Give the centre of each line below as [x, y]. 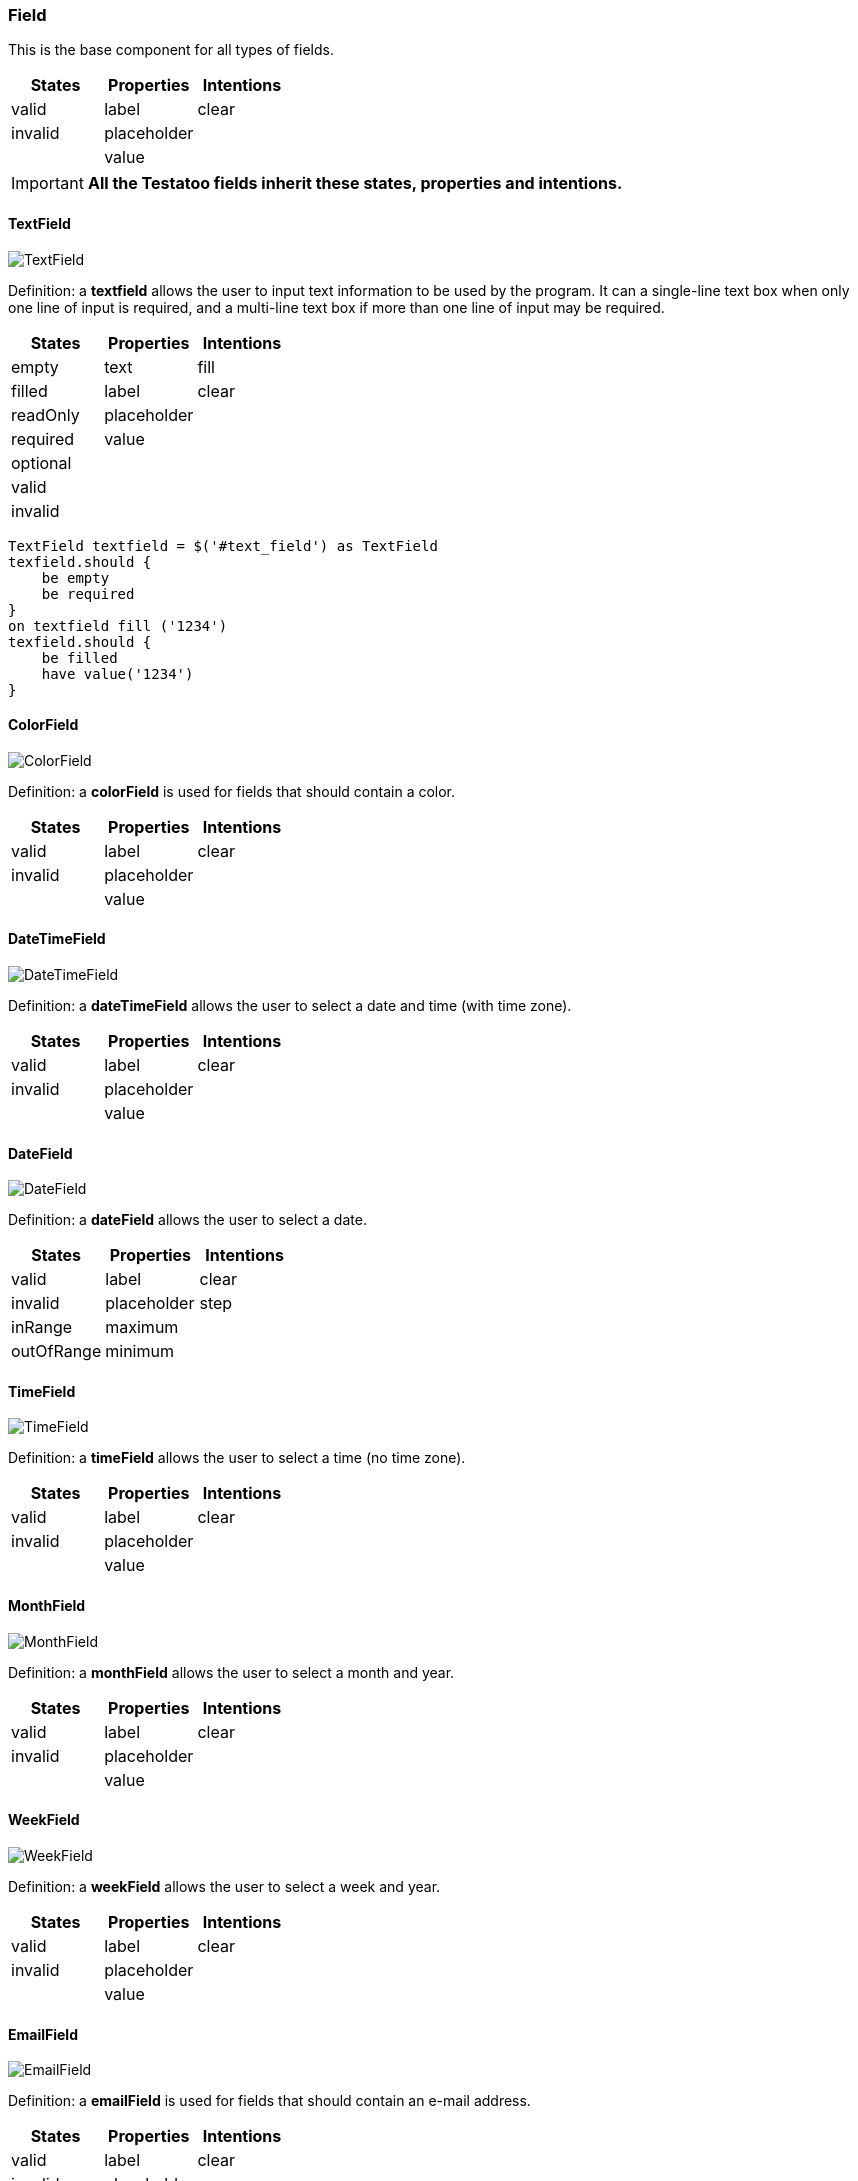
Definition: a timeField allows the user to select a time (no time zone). [237, 1458]
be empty [75, 577]
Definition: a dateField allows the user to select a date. [187, 1220]
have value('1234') [117, 673]
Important [47, 183]
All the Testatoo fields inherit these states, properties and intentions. [355, 183]
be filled [79, 657]
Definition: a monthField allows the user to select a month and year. [231, 1672]
